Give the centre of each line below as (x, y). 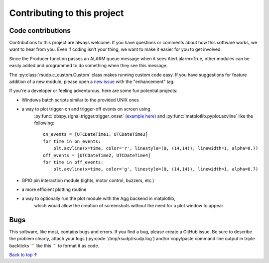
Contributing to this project (67, 13)
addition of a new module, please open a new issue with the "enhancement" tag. (92, 82)
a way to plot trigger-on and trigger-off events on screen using (86, 109)
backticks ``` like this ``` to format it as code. (54, 246)
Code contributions (40, 31)
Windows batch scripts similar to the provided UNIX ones (80, 100)
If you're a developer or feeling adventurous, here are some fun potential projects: (93, 91)
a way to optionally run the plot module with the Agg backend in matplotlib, (99, 198)
